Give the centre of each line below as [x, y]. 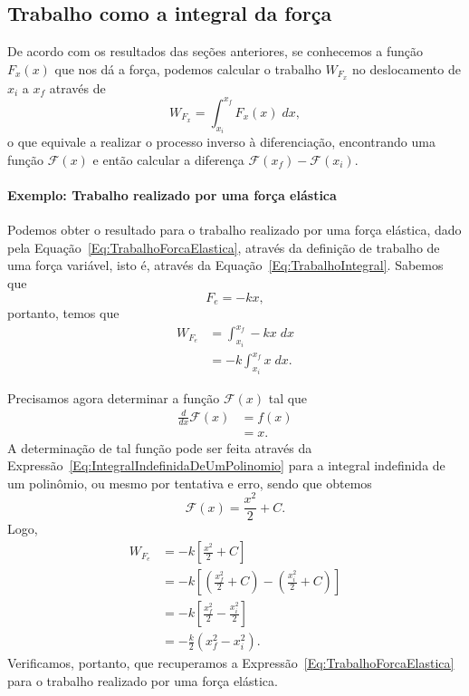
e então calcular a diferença [168, 159]
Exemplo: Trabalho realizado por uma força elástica [172, 194]
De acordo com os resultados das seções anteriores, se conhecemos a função [215, 51]
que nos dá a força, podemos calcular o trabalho [188, 68]
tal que [288, 397]
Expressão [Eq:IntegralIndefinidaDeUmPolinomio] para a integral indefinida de [226, 465]
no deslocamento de [407, 68]
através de [77, 87]
